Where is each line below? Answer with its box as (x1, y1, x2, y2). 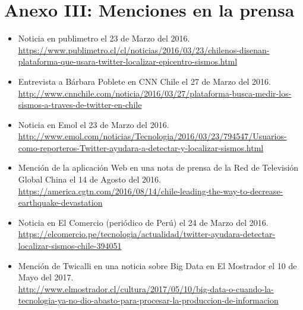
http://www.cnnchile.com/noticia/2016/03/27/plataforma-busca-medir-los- (18, 87, 292, 99)
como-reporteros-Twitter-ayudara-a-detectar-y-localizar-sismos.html (18, 141, 264, 154)
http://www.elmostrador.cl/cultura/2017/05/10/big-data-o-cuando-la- (18, 282, 274, 295)
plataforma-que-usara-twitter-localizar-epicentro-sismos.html (18, 55, 238, 68)
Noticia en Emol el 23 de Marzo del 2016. (18, 118, 169, 130)
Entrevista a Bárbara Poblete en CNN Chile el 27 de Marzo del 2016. (18, 75, 271, 87)
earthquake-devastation (18, 196, 103, 209)
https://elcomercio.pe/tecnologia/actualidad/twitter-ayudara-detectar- (18, 228, 276, 240)
